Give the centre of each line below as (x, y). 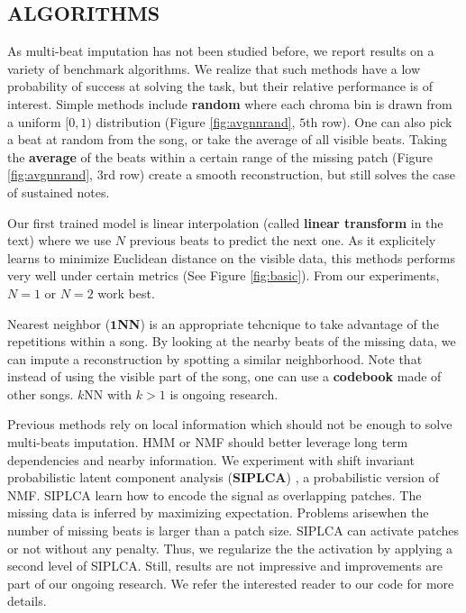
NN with (108, 393)
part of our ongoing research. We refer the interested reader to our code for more (231, 583)
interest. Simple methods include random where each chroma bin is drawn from (230, 103)
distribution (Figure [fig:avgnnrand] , (196, 121)
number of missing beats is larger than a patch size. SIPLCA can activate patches (233, 531)
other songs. (41, 393)
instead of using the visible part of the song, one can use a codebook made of (224, 376)
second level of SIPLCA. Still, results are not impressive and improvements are (225, 566)
